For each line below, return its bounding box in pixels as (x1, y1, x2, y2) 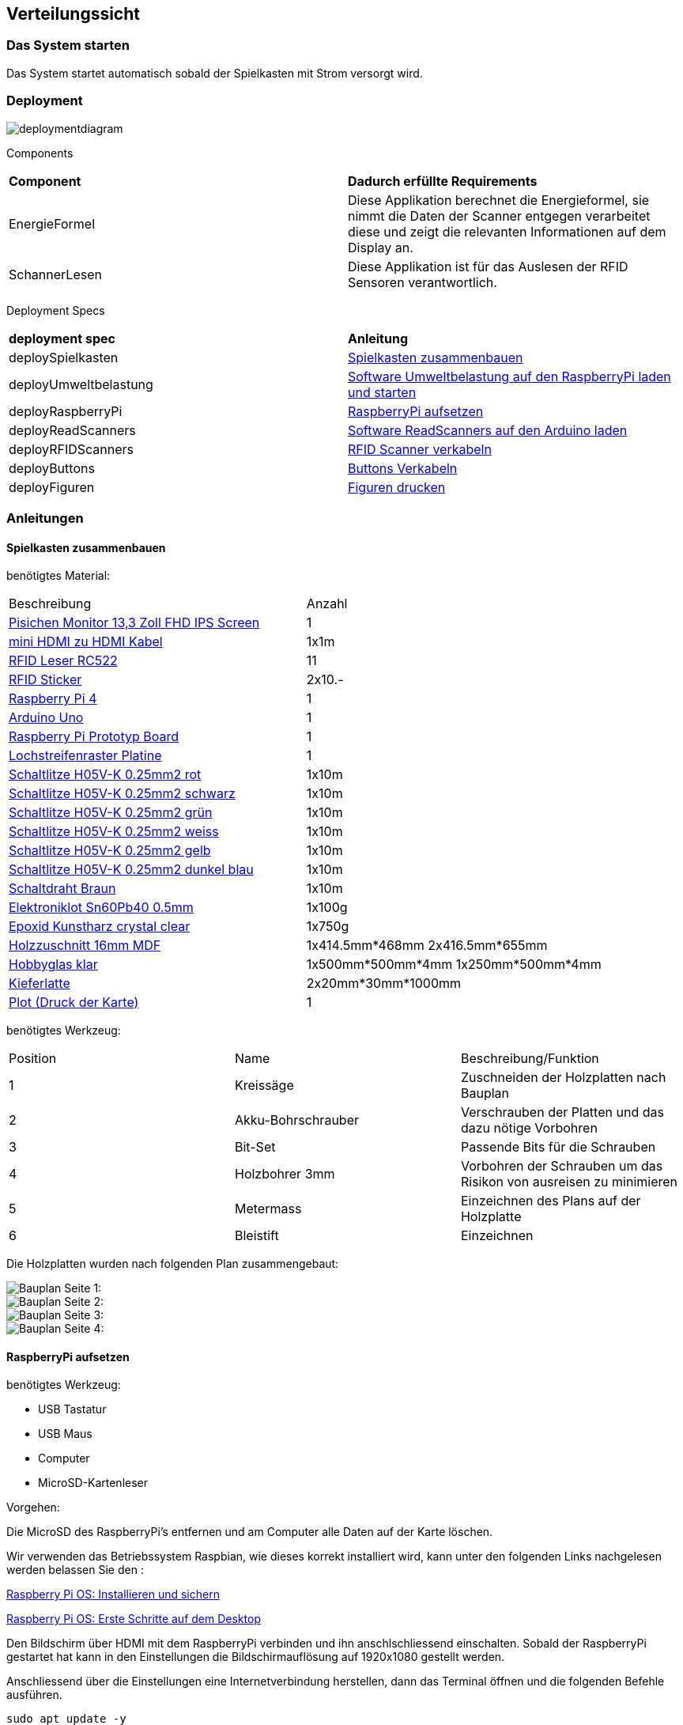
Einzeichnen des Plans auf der (460, 1193, 641, 1209)
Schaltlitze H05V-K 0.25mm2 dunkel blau (9, 861, 254, 878)
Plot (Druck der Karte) (9, 994, 139, 1011)
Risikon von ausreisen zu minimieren (460, 1174, 678, 1190)
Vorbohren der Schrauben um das (460, 1158, 663, 1175)
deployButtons (9, 460, 95, 476)
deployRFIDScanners (9, 441, 134, 457)
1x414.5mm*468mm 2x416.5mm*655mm (306, 937, 548, 954)
